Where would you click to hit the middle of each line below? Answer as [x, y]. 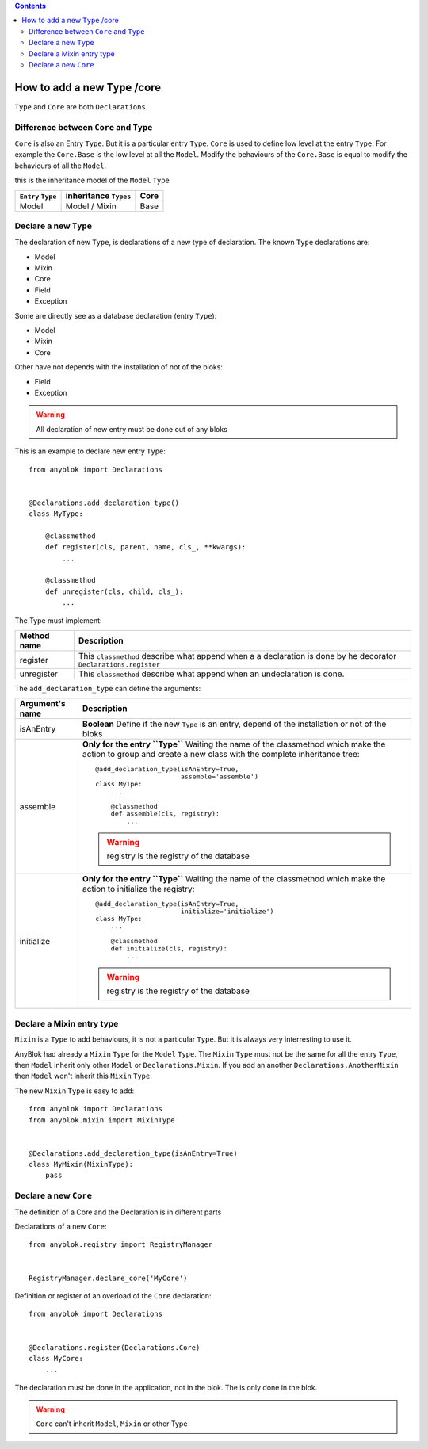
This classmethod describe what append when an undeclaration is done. [211, 674]
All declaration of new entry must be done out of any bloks [132, 429]
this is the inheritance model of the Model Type [92, 180]
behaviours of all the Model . [61, 166]
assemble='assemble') [220, 777]
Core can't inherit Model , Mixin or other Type [112, 1424]
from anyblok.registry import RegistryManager [121, 1245]
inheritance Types [98, 196]
